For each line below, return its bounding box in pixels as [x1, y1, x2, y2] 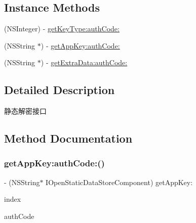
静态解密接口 [4, 106, 47, 116]
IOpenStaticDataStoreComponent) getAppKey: [46, 176, 193, 187]
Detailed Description [4, 82, 115, 98]
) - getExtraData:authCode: [41, 57, 128, 68]
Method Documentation [4, 130, 133, 146]
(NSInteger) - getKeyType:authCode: [4, 23, 120, 34]
